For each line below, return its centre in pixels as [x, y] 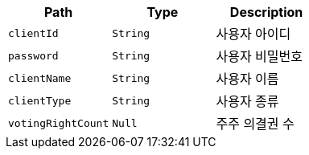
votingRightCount [59, 123]
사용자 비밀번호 [259, 56]
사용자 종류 [247, 101]
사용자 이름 [247, 79]
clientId [33, 33]
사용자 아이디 [253, 34]
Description [266, 12]
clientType [40, 100]
